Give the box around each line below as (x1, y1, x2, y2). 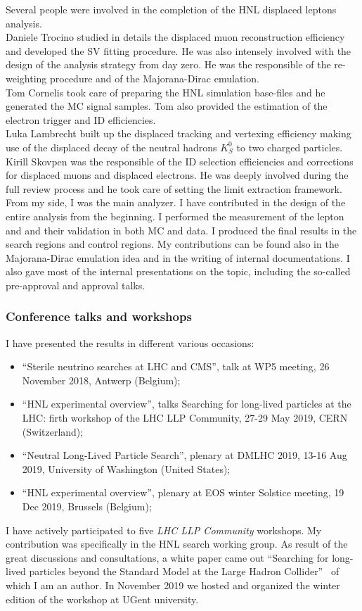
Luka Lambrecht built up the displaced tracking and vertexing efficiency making (6, 126, 351, 141)
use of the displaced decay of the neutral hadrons (6, 139, 217, 154)
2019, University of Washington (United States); (22, 461, 231, 476)
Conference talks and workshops (6, 308, 192, 325)
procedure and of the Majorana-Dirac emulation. (49, 70, 259, 85)
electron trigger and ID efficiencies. (6, 112, 156, 127)
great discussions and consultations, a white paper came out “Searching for (6, 550, 329, 565)
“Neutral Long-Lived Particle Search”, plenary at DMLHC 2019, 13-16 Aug (22, 448, 347, 462)
